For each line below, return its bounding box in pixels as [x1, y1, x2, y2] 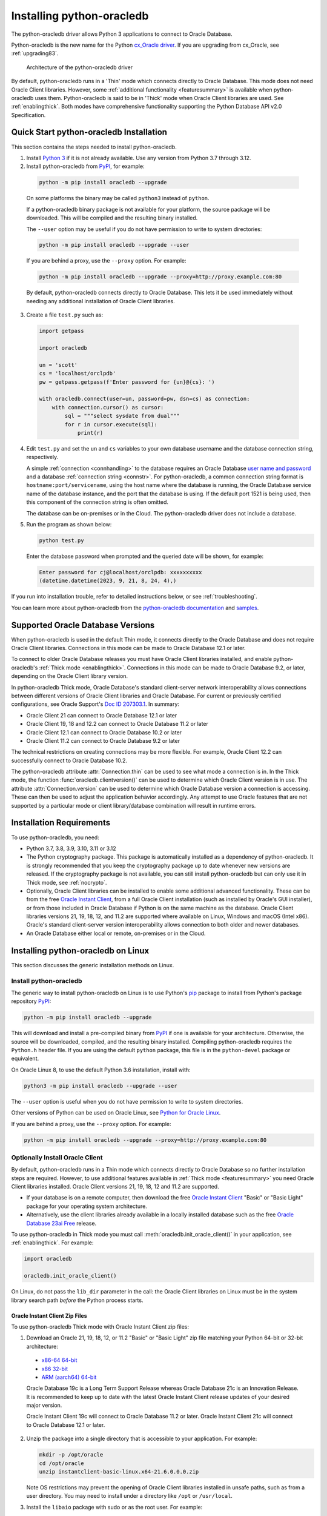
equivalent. [11, 1055, 39, 1062]
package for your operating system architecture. [26, 1202, 148, 1210]
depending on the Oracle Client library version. [11, 672, 128, 680]
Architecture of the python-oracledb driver [26, 64, 133, 71]
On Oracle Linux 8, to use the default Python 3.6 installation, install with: [11, 1066, 191, 1073]
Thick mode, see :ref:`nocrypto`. [26, 879, 107, 886]
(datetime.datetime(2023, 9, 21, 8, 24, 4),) [39, 577, 177, 585]
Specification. [11, 111, 46, 118]
